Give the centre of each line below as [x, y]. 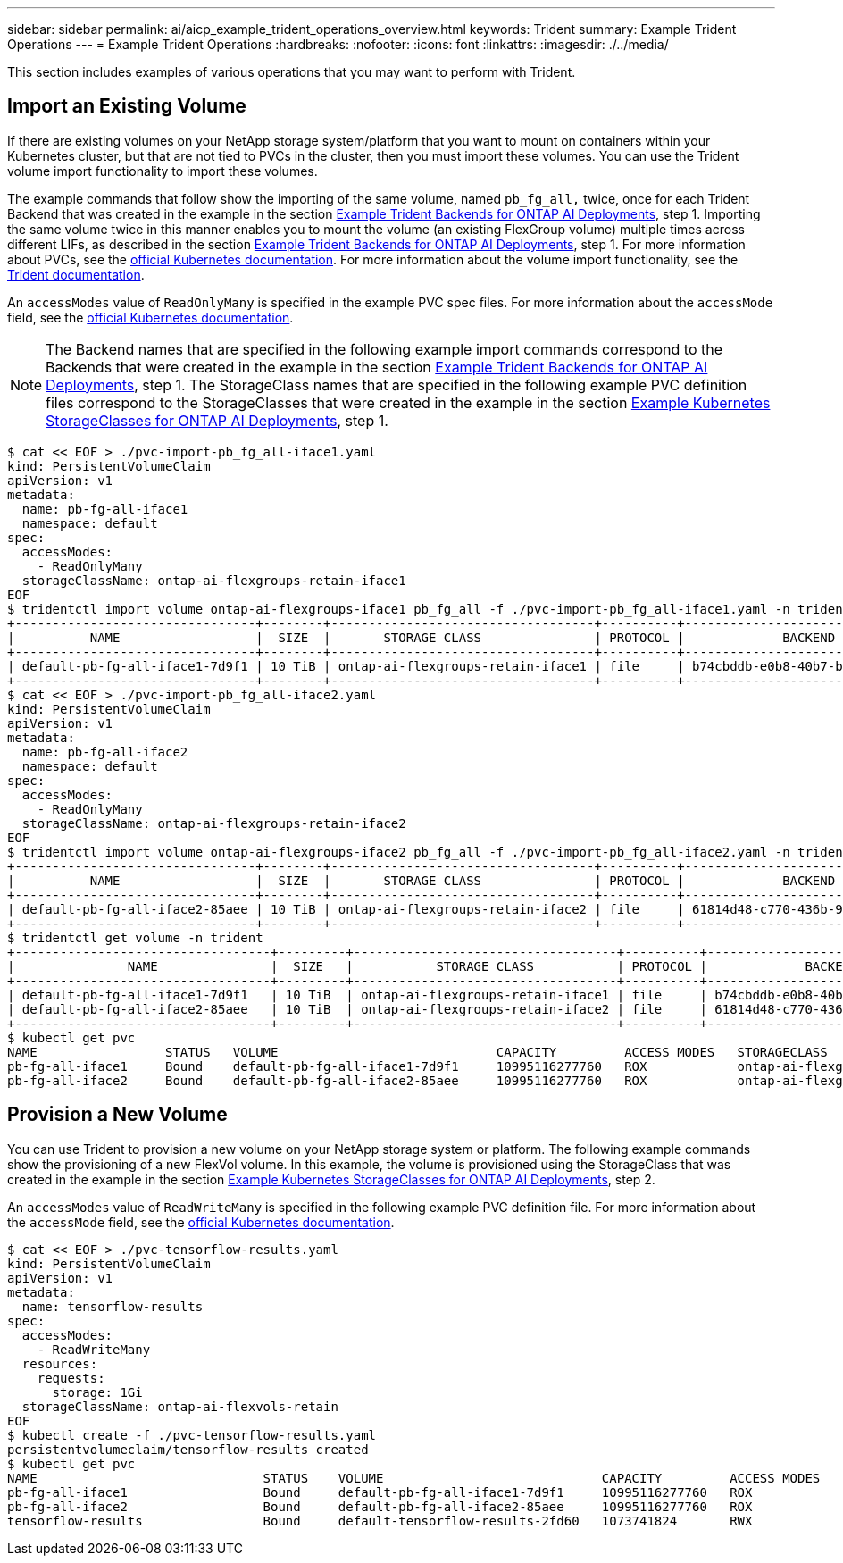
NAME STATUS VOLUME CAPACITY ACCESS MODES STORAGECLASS [417, 1052]
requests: [71, 1378]
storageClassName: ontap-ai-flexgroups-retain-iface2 [214, 823]
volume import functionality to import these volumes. [163, 171]
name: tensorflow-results [113, 1306]
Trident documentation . [76, 274]
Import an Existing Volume [127, 106]
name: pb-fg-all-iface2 [105, 752]
